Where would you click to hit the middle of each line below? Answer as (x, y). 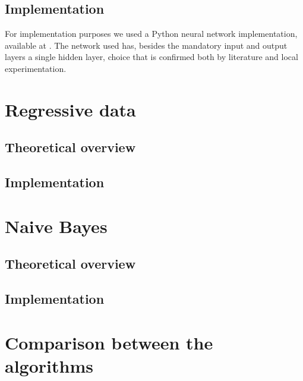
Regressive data (70, 109)
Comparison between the (109, 342)
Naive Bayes (56, 226)
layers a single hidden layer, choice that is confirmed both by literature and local (151, 57)
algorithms (49, 365)
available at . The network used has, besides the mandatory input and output (146, 45)
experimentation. (36, 68)
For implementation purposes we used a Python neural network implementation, (151, 34)
